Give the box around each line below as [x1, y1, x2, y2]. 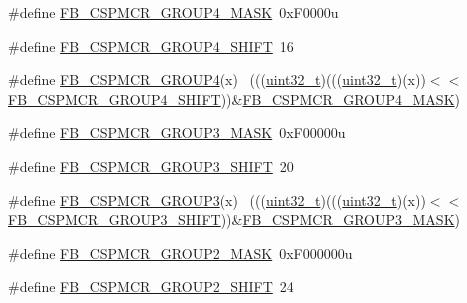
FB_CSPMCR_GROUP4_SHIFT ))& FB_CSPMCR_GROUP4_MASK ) [8, 88, 460, 109]
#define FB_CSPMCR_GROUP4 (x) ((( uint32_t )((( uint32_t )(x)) [8, 69, 426, 90]
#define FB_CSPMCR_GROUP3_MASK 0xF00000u [8, 122, 346, 143]
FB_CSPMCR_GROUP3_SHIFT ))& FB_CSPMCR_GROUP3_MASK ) [8, 209, 460, 230]
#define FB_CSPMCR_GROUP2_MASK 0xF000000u [8, 242, 353, 263]
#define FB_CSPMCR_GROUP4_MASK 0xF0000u [8, 2, 339, 22]
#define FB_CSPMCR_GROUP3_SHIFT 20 [8, 155, 294, 176]
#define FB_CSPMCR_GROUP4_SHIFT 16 [8, 35, 294, 56]
